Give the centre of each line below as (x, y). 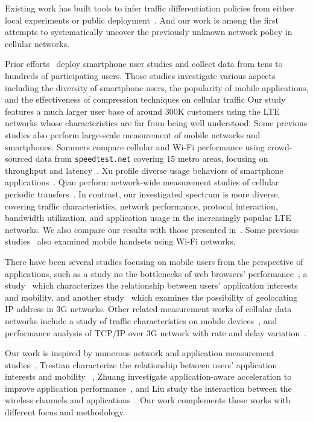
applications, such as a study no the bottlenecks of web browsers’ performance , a (156, 273)
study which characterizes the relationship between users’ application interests (151, 285)
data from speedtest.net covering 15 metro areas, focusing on (152, 158)
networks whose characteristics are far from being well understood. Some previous (156, 123)
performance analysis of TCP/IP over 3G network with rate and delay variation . (156, 332)
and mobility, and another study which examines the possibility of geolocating (151, 297)
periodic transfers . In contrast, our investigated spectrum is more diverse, (143, 193)
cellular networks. (37, 43)
